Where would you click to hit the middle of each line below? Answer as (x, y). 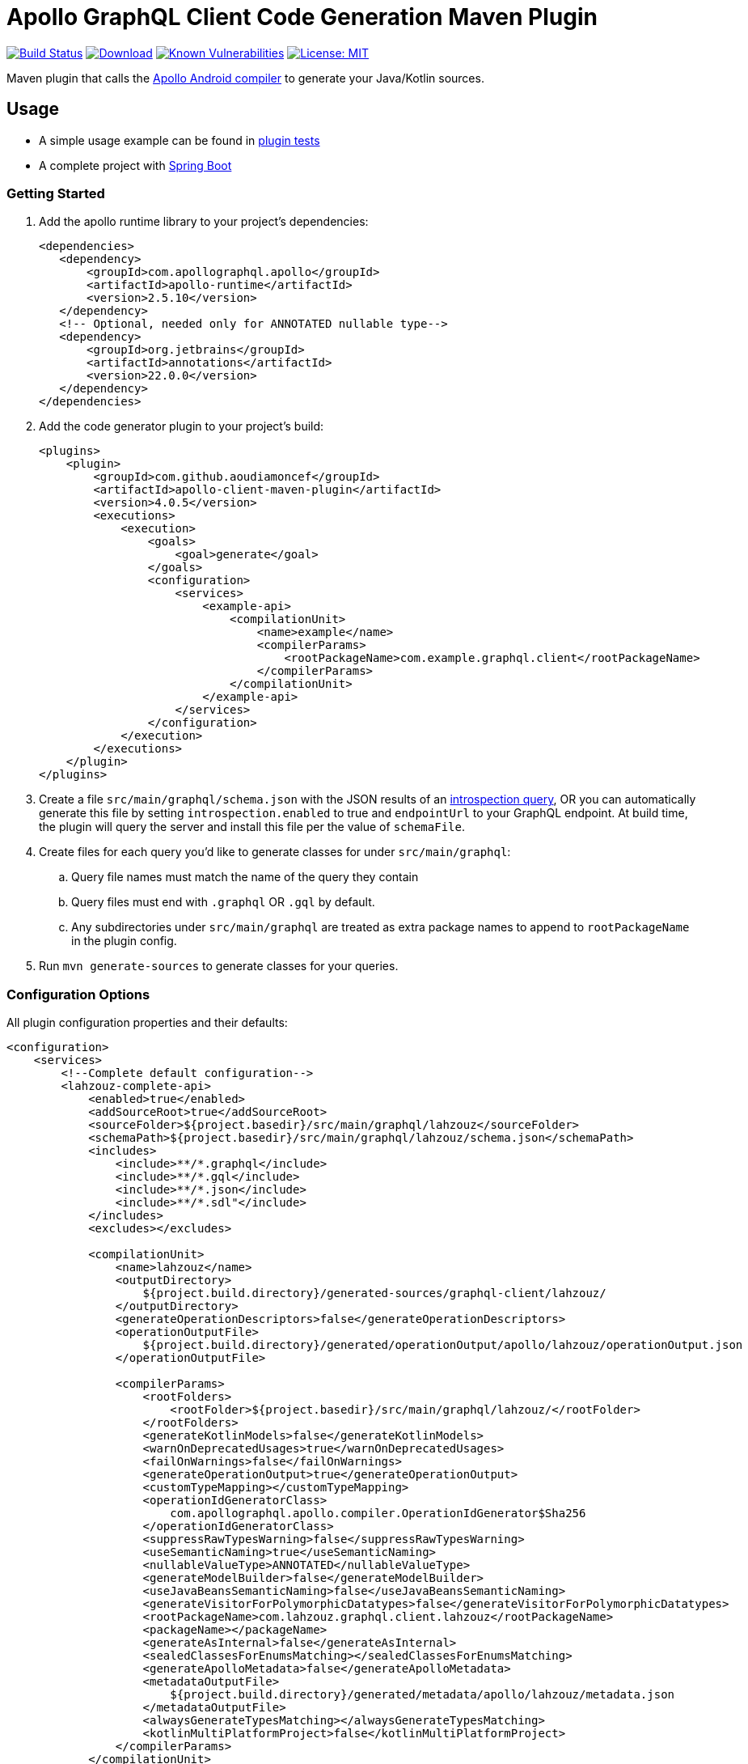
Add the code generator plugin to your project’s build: (182, 426)
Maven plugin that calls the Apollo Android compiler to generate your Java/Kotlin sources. (245, 78)
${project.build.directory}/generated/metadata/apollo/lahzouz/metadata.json (423, 1695)
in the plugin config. (124, 941)
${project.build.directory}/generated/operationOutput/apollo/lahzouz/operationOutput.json (443, 1345)
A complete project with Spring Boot (135, 165)
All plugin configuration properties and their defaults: (147, 1023)
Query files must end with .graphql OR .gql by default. (223, 902)
